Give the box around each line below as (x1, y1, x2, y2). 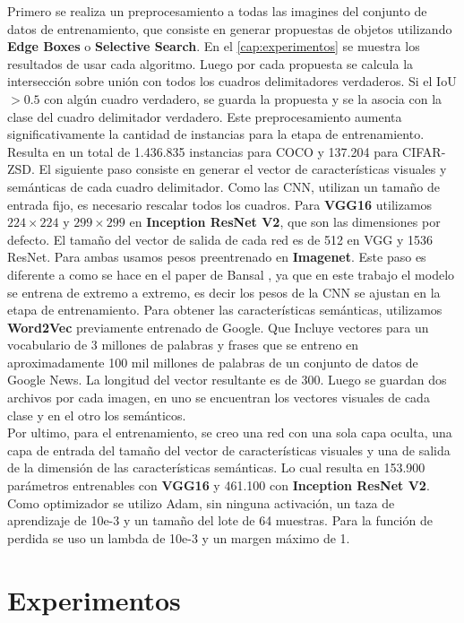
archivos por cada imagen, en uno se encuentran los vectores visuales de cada (7, 388, 430, 407)
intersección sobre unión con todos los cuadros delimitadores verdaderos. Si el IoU (7, 72, 457, 91)
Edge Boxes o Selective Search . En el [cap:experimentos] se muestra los (7, 37, 420, 56)
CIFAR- (402, 142, 446, 160)
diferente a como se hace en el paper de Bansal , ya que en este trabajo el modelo (7, 264, 455, 283)
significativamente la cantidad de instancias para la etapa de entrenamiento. (7, 125, 425, 143)
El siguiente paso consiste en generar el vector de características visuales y (39, 160, 447, 178)
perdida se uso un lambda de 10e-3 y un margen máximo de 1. (7, 528, 350, 547)
